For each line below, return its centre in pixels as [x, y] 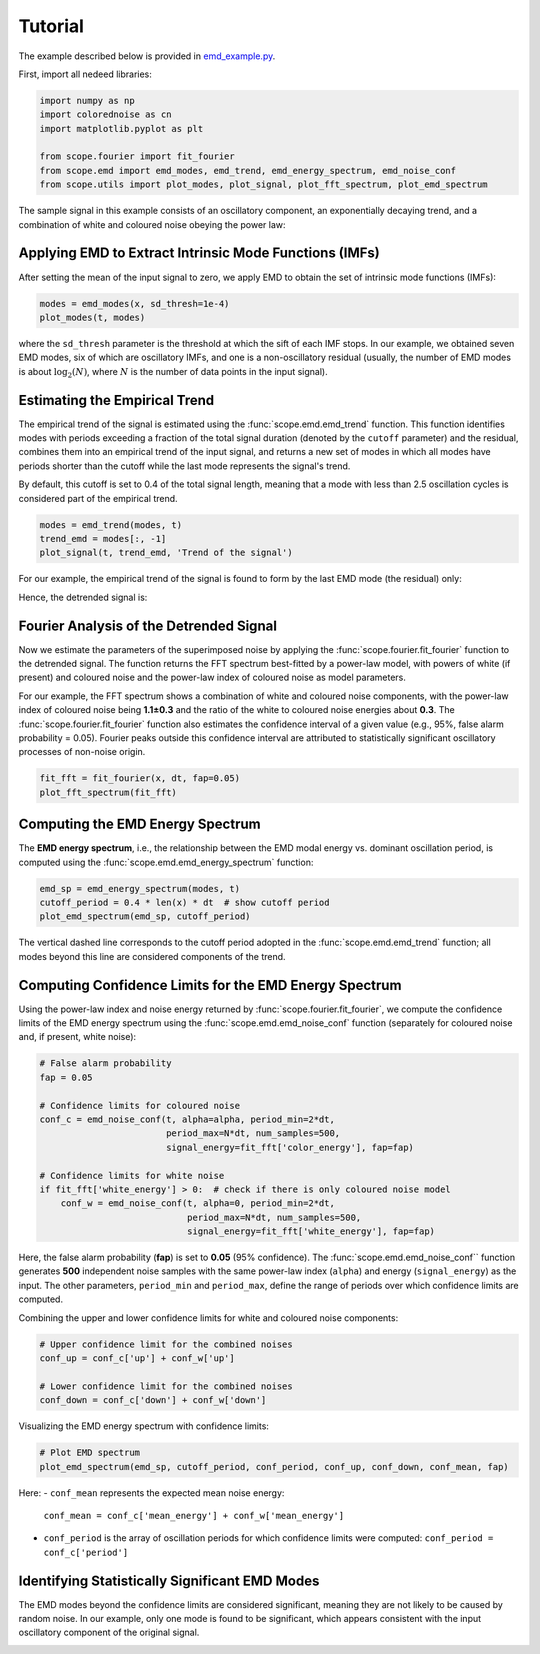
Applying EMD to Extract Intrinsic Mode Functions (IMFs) [199, 253]
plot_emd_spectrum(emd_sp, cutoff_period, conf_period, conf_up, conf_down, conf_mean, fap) [274, 1466]
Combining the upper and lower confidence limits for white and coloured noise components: [208, 1317]
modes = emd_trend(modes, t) [111, 524]
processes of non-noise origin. [82, 752]
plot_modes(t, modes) [92, 317]
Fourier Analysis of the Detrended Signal [147, 625]
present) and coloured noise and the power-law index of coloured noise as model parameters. [212, 677]
